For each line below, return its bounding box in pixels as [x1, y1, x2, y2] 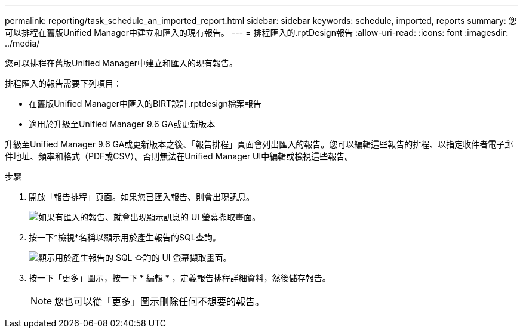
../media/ [5, 38, 40, 48]
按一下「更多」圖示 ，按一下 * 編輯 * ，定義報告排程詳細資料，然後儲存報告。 [29, 273, 331, 283]
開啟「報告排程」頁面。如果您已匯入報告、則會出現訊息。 [29, 192, 254, 202]
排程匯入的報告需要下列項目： [5, 78, 122, 88]
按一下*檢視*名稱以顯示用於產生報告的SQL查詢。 [29, 232, 221, 242]
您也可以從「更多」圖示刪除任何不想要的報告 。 [54, 295, 265, 307]
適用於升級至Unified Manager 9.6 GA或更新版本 [29, 119, 216, 129]
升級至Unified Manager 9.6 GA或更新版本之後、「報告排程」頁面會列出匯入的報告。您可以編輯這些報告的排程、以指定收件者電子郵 [5, 139, 513, 149]
